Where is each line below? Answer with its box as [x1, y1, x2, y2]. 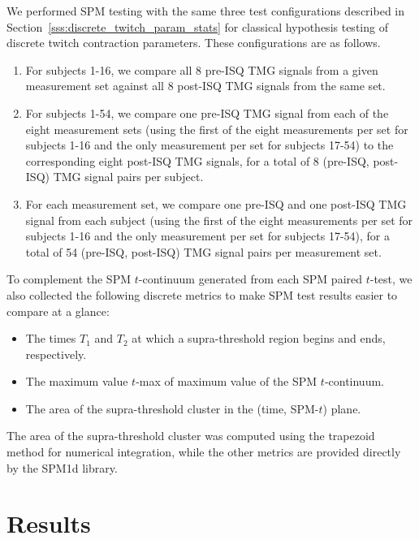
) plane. [322, 400, 361, 417]
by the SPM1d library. [6, 459, 118, 476]
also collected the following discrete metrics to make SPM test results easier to [6, 286, 398, 303]
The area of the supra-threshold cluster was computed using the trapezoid [6, 427, 375, 444]
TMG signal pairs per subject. [53, 168, 204, 185]
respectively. [25, 345, 87, 362]
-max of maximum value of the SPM [136, 373, 317, 390]
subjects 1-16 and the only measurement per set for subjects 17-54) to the [25, 136, 394, 153]
